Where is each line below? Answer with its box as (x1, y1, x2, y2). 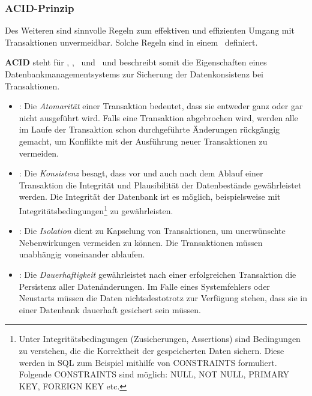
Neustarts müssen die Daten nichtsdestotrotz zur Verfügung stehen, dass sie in (19, 292, 307, 304)
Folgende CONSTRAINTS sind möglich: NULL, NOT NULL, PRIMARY (19, 368, 290, 380)
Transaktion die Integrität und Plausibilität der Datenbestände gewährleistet (19, 178, 302, 191)
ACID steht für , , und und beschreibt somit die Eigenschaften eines (5, 56, 267, 68)
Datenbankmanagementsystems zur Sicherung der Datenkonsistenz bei (5, 68, 263, 80)
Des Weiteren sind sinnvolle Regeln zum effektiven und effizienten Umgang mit (5, 24, 295, 37)
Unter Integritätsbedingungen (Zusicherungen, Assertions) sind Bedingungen (19, 332, 301, 345)
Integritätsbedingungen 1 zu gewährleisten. (19, 202, 173, 217)
